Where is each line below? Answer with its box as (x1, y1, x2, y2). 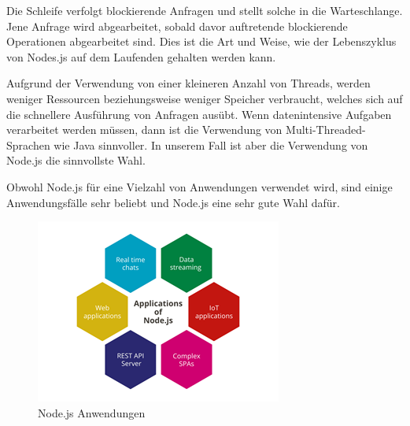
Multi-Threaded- (286, 121, 366, 138)
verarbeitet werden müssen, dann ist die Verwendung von (6, 121, 283, 138)
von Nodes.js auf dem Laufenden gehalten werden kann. (6, 48, 276, 65)
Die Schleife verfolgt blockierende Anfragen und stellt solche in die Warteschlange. (6, 2, 403, 18)
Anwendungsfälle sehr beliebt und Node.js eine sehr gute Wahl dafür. (6, 194, 340, 210)
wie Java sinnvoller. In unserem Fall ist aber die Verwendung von (54, 136, 368, 153)
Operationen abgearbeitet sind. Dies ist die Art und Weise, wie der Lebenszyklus (6, 33, 397, 50)
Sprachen (6, 136, 50, 153)
